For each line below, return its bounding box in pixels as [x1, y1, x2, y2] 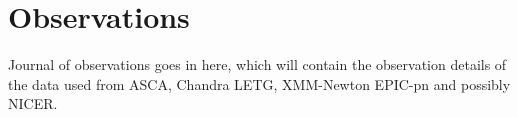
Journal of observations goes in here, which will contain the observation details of [8, 54, 507, 75]
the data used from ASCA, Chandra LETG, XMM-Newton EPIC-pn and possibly [8, 73, 511, 94]
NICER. [8, 93, 58, 114]
